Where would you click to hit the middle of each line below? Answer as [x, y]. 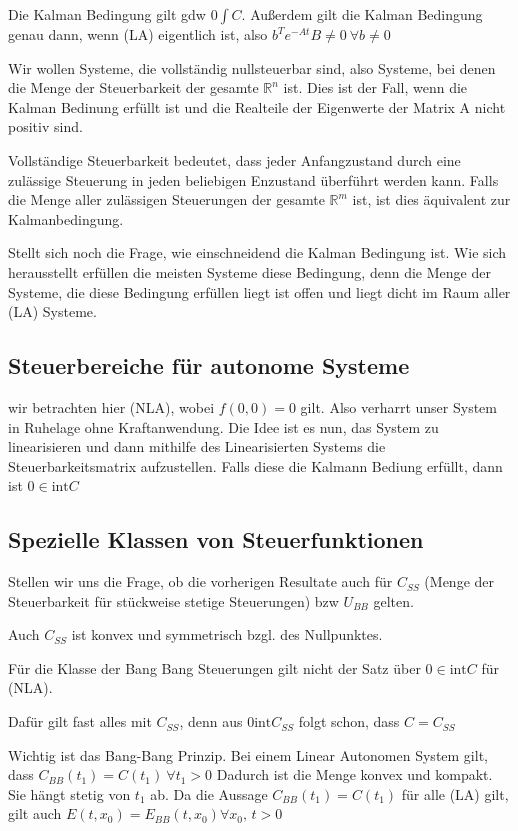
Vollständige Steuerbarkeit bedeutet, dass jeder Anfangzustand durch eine [234, 159]
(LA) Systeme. [52, 311]
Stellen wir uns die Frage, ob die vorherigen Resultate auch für [200, 581]
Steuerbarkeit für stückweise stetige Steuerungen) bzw [173, 600]
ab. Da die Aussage [209, 793]
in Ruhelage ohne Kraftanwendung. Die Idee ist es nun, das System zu [223, 426]
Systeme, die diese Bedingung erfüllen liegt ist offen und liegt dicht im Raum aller [259, 291]
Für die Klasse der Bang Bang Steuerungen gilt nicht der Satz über [214, 667]
